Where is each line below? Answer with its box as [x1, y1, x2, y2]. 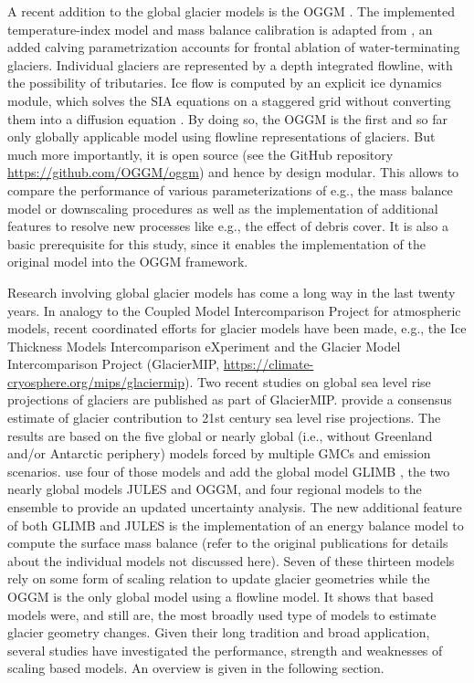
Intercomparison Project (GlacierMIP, [7, 354, 220, 373]
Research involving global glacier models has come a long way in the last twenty [7, 282, 456, 301]
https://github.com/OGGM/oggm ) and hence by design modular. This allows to [7, 163, 459, 182]
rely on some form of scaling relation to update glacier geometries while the [7, 569, 430, 588]
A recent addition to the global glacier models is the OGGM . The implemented [7, 2, 456, 20]
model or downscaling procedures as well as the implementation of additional [7, 198, 438, 217]
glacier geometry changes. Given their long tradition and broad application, [7, 623, 430, 642]
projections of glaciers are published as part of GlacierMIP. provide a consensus [7, 390, 452, 409]
